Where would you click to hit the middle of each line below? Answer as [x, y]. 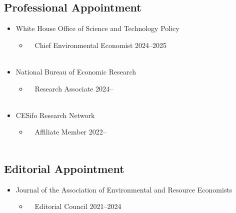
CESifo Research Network [55, 115]
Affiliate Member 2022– [70, 132]
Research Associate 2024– [74, 88]
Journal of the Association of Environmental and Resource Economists [124, 189]
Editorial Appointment [64, 168]
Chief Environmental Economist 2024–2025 [100, 45]
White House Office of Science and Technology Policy [97, 28]
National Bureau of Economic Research [76, 71]
